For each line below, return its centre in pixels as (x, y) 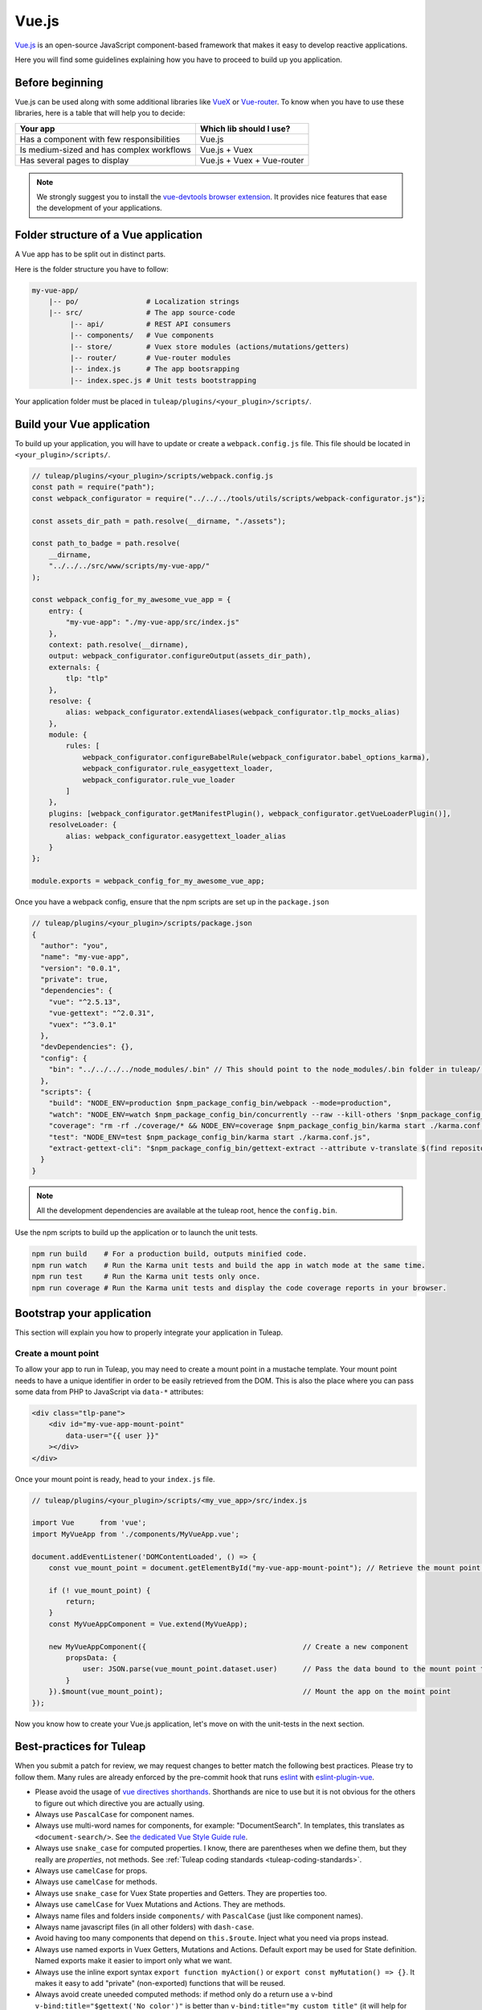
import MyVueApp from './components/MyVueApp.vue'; (136, 1534)
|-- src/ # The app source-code (142, 313)
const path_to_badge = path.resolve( (106, 544)
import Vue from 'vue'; (89, 1523)
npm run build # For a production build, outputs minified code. (170, 1254)
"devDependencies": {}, (87, 1047)
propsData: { (91, 1658)
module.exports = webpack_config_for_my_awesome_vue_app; (148, 881)
